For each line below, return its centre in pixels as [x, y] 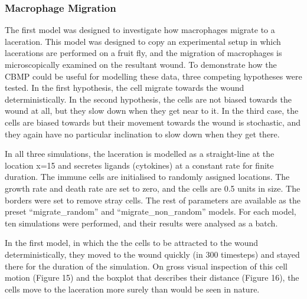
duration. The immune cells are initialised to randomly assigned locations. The [147, 177]
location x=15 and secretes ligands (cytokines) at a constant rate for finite [139, 165]
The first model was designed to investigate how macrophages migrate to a [140, 30]
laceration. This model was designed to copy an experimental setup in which [143, 41]
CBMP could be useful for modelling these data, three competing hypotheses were [153, 76]
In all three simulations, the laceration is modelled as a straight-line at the [140, 154]
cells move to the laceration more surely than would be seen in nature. [132, 289]
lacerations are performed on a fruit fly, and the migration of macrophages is [143, 53]
